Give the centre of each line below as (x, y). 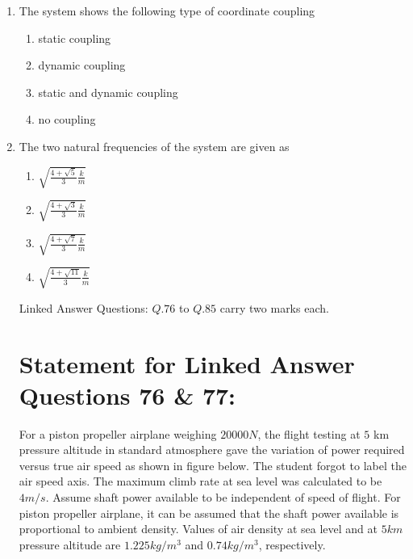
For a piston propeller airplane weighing (118, 433)
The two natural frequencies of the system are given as (154, 146)
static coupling (75, 38)
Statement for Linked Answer (187, 363)
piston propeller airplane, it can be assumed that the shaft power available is (209, 513)
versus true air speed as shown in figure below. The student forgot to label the (213, 465)
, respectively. (292, 544)
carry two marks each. (274, 307)
